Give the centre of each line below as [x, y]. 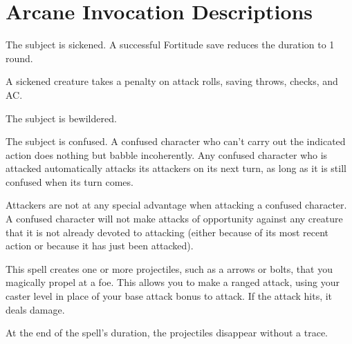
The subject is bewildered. [61, 118]
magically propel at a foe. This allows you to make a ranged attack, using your [173, 282]
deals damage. [35, 309]
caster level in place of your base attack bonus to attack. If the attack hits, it [169, 296]
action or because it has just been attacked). [100, 246]
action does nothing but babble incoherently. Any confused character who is [167, 154]
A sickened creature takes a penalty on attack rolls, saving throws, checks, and [172, 81]
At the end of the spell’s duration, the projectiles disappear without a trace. [167, 333]
